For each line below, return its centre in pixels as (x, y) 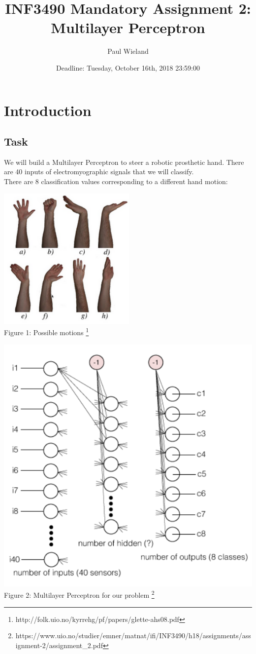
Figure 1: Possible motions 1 (47, 331)
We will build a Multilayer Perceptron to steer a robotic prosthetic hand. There (124, 162)
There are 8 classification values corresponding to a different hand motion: (116, 181)
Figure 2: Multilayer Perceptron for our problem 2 (79, 594)
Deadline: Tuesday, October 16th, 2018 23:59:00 (128, 67)
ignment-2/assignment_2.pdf (59, 645)
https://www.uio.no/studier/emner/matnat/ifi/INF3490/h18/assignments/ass (133, 635)
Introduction (48, 110)
